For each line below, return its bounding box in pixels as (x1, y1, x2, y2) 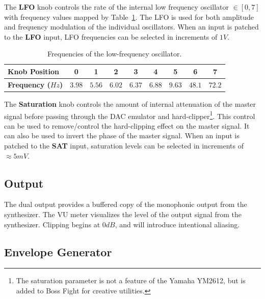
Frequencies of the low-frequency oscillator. (47, 48, 182, 59)
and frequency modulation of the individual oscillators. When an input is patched (4, 21, 259, 32)
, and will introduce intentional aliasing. (115, 219, 240, 229)
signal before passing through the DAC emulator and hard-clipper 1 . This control (4, 109, 255, 121)
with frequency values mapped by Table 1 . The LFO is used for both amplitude (4, 11, 254, 22)
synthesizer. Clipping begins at (4, 219, 100, 229)
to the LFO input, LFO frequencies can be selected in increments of (4, 31, 218, 42)
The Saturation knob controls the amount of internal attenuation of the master (4, 98, 256, 109)
